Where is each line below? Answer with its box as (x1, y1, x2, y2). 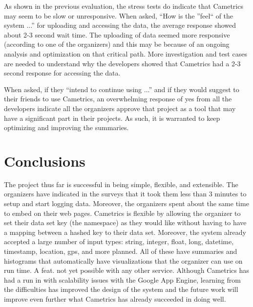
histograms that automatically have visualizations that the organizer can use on (4, 255, 243, 266)
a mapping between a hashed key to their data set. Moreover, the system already (4, 227, 246, 237)
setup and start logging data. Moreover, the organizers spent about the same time (4, 198, 249, 209)
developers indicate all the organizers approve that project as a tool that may (4, 103, 236, 113)
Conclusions (4, 151, 85, 171)
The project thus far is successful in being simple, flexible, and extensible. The (4, 179, 238, 189)
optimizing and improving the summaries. (4, 122, 129, 133)
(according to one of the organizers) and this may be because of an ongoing (4, 39, 230, 49)
